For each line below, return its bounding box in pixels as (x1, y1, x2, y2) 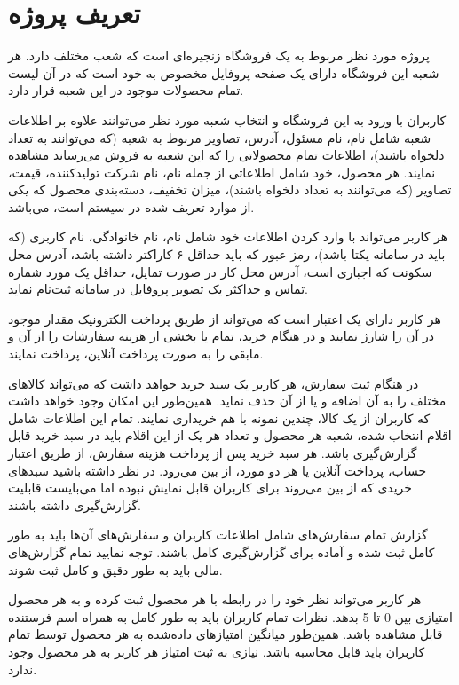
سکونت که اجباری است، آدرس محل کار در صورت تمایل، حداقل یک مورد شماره (8, 262, 432, 280)
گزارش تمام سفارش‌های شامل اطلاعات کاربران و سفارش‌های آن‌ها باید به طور (8, 525, 428, 544)
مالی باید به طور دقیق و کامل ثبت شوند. (8, 560, 223, 579)
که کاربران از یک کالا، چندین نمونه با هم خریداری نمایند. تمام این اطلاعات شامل (8, 408, 431, 427)
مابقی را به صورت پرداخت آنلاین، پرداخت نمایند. (8, 344, 264, 363)
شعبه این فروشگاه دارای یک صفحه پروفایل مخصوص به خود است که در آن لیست (8, 63, 439, 82)
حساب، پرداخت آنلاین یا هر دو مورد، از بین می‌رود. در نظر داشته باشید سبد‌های (8, 461, 427, 479)
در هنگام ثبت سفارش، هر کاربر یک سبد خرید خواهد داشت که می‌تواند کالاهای (8, 374, 419, 392)
